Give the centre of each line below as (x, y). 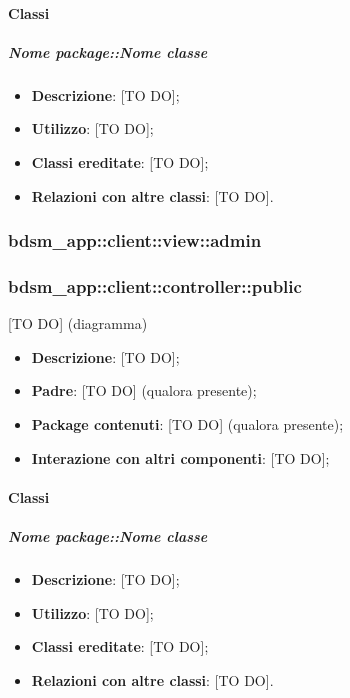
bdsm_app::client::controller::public (155, 285)
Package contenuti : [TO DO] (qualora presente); (187, 423)
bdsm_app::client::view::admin (135, 240)
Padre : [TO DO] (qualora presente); (144, 390)
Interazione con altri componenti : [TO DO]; (180, 457)
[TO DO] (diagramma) (78, 323)
